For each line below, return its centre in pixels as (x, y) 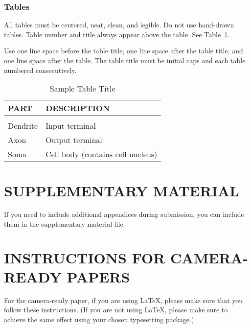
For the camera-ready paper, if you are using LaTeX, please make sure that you (124, 300)
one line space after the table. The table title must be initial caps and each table (125, 60)
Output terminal (74, 140)
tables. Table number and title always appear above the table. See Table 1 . (117, 34)
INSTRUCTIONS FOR (85, 257)
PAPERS (98, 276)
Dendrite (23, 126)
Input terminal (71, 126)
